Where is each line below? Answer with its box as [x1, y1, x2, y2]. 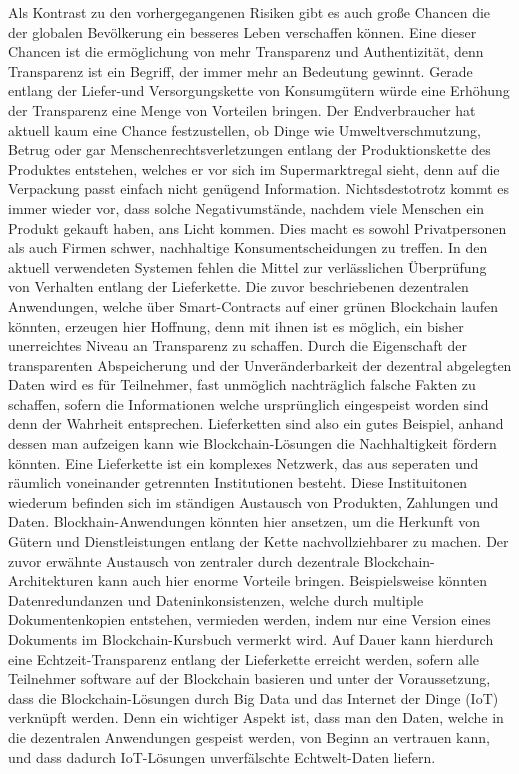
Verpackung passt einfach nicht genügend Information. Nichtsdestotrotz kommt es [8, 178, 509, 199]
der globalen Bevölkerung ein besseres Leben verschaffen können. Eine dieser [8, 21, 477, 42]
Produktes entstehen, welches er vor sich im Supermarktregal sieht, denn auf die [8, 158, 500, 179]
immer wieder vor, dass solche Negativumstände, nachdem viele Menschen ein [8, 197, 485, 218]
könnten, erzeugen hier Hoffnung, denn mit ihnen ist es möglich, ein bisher [8, 315, 464, 336]
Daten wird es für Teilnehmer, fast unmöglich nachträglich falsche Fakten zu [8, 374, 476, 395]
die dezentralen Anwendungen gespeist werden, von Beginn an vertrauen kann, [8, 726, 490, 747]
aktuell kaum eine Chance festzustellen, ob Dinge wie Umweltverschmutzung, [8, 119, 481, 140]
